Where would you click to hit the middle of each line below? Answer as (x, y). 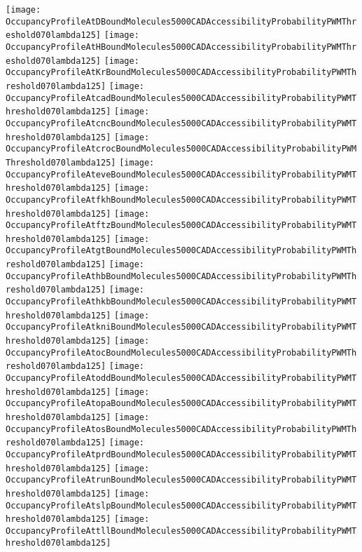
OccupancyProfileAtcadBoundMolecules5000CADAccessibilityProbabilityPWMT (181, 98)
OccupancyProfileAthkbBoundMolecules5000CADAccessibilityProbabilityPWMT (181, 302)
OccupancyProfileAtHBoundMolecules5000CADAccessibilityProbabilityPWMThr (181, 47)
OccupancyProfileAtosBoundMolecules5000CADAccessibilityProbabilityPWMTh (181, 429)
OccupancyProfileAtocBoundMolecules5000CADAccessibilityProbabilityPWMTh (181, 352)
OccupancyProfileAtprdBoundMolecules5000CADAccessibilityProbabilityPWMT (181, 454)
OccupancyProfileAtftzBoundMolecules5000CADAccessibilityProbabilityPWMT (181, 225)
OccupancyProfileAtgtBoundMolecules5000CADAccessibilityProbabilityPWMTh (181, 251)
